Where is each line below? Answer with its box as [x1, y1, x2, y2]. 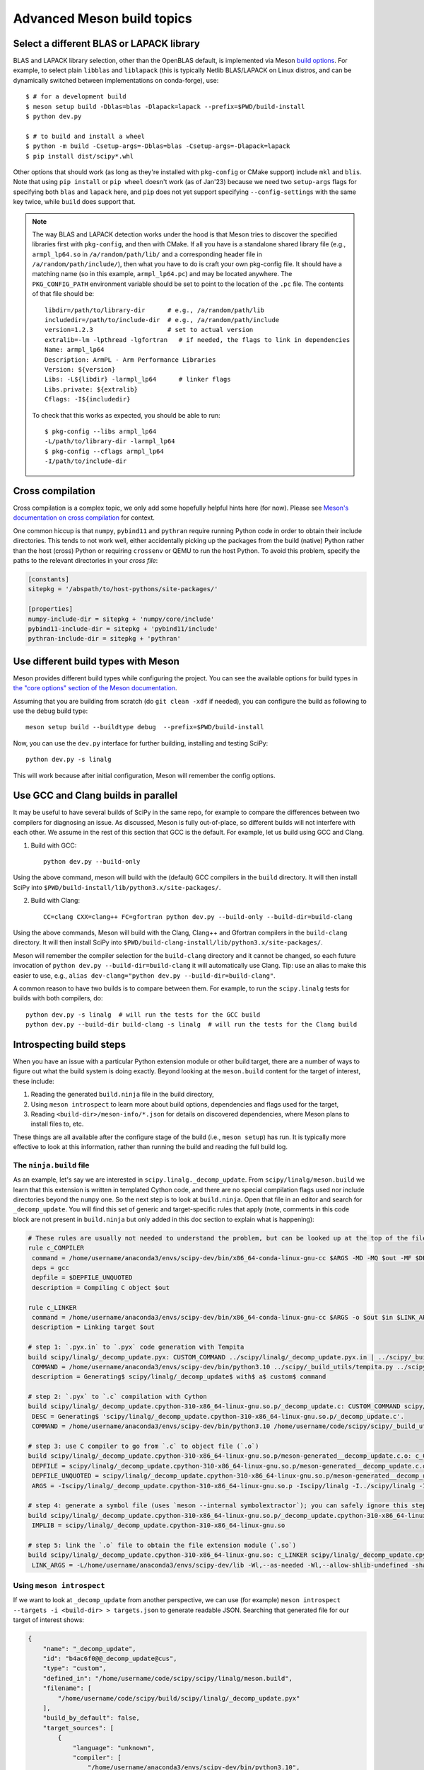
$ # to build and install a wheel [25, 132, 145, 140]
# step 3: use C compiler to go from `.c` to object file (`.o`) [28, 1442, 259, 1451]
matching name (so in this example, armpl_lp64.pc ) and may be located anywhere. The [32, 270, 293, 278]
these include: [13, 1077, 54, 1085]
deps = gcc [32, 1264, 70, 1272]
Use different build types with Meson [13, 655, 180, 667]
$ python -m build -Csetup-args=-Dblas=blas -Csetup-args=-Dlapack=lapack [25, 142, 290, 150]
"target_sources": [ [42, 1724, 114, 1732]
